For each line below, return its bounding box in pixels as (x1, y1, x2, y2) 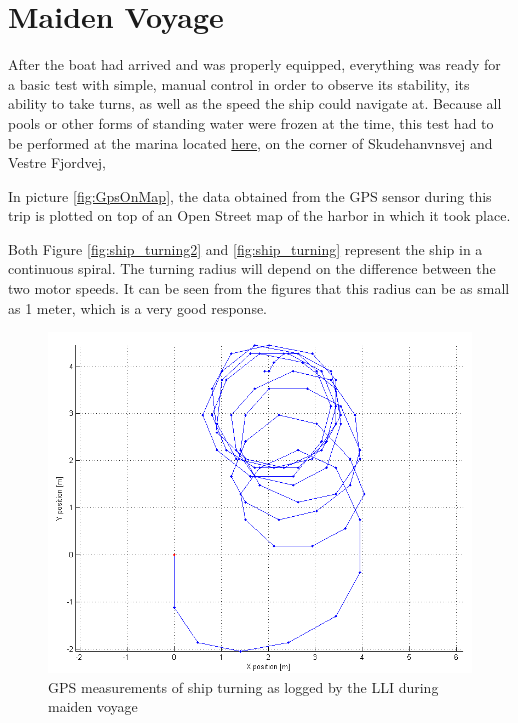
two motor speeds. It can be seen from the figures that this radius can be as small (8, 278, 510, 299)
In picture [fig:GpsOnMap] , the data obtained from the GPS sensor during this (8, 185, 492, 206)
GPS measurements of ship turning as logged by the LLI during (48, 676, 439, 697)
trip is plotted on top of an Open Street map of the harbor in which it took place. (8, 205, 511, 226)
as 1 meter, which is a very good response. (8, 297, 267, 318)
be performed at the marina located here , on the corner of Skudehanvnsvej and (8, 132, 493, 153)
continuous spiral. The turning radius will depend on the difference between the (8, 258, 496, 279)
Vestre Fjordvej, (8, 152, 106, 173)
